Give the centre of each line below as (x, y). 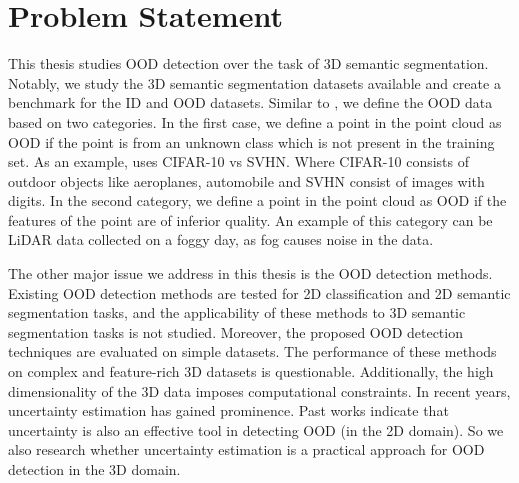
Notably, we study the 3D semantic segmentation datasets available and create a (254, 82)
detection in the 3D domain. (94, 469)
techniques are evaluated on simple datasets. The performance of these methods (252, 351)
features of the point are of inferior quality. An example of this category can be (250, 219)
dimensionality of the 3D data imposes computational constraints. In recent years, (259, 390)
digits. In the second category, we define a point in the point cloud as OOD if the (257, 200)
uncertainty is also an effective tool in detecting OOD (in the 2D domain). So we (256, 429)
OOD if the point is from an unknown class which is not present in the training (251, 141)
